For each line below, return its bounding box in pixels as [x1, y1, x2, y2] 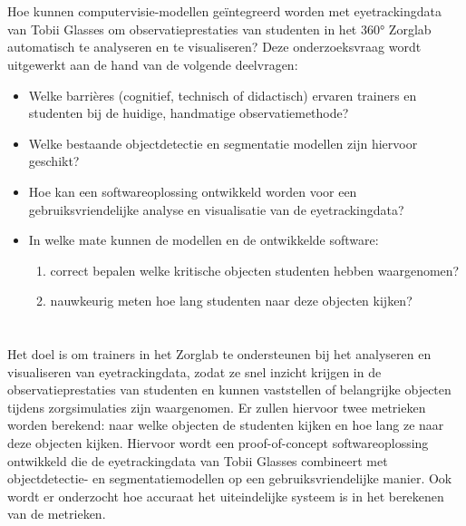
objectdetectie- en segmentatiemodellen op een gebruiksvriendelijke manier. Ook [7, 469, 452, 488]
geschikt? [28, 151, 80, 170]
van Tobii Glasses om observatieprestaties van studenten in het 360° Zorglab [7, 19, 432, 38]
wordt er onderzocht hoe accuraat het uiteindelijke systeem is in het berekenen [7, 486, 444, 505]
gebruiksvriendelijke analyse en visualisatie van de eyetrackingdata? [28, 200, 404, 219]
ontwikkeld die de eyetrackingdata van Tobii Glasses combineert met [7, 451, 388, 470]
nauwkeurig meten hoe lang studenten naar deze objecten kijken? [50, 291, 413, 310]
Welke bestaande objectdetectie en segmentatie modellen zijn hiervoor [28, 133, 418, 152]
